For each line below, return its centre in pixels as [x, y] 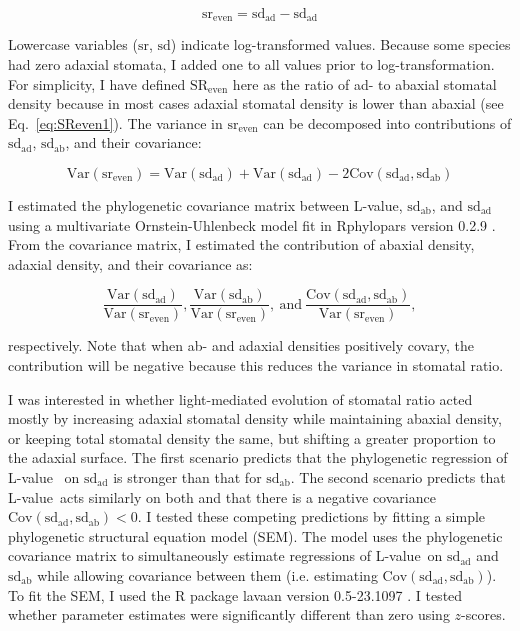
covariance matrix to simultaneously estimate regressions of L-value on [225, 555]
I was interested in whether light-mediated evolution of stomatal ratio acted [240, 398]
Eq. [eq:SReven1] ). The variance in [115, 122]
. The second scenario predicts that [398, 477]
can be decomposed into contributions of [387, 122]
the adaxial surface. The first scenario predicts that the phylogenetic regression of [258, 457]
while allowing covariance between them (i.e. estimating [207, 574]
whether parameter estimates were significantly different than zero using [229, 614]
